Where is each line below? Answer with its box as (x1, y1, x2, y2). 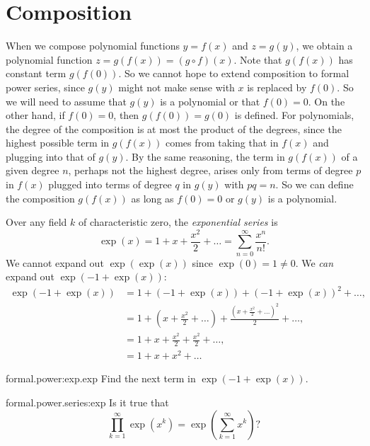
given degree (6, 163, 59, 178)
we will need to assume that (6, 93, 127, 108)
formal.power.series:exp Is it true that (6, 394, 169, 409)
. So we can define (275, 177, 354, 192)
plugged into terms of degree (48, 177, 172, 192)
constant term (6, 66, 67, 81)
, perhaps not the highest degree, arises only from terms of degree (68, 163, 353, 178)
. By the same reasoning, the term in (125, 149, 285, 164)
